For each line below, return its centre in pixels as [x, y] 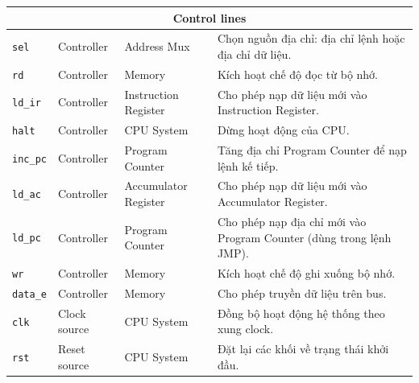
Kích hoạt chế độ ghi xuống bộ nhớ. [306, 272]
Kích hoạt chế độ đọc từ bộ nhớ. [298, 74]
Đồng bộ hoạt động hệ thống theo [301, 313]
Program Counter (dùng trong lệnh [304, 237]
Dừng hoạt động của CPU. [283, 130]
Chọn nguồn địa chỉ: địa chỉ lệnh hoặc [311, 38]
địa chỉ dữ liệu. [254, 54]
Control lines [209, 17]
